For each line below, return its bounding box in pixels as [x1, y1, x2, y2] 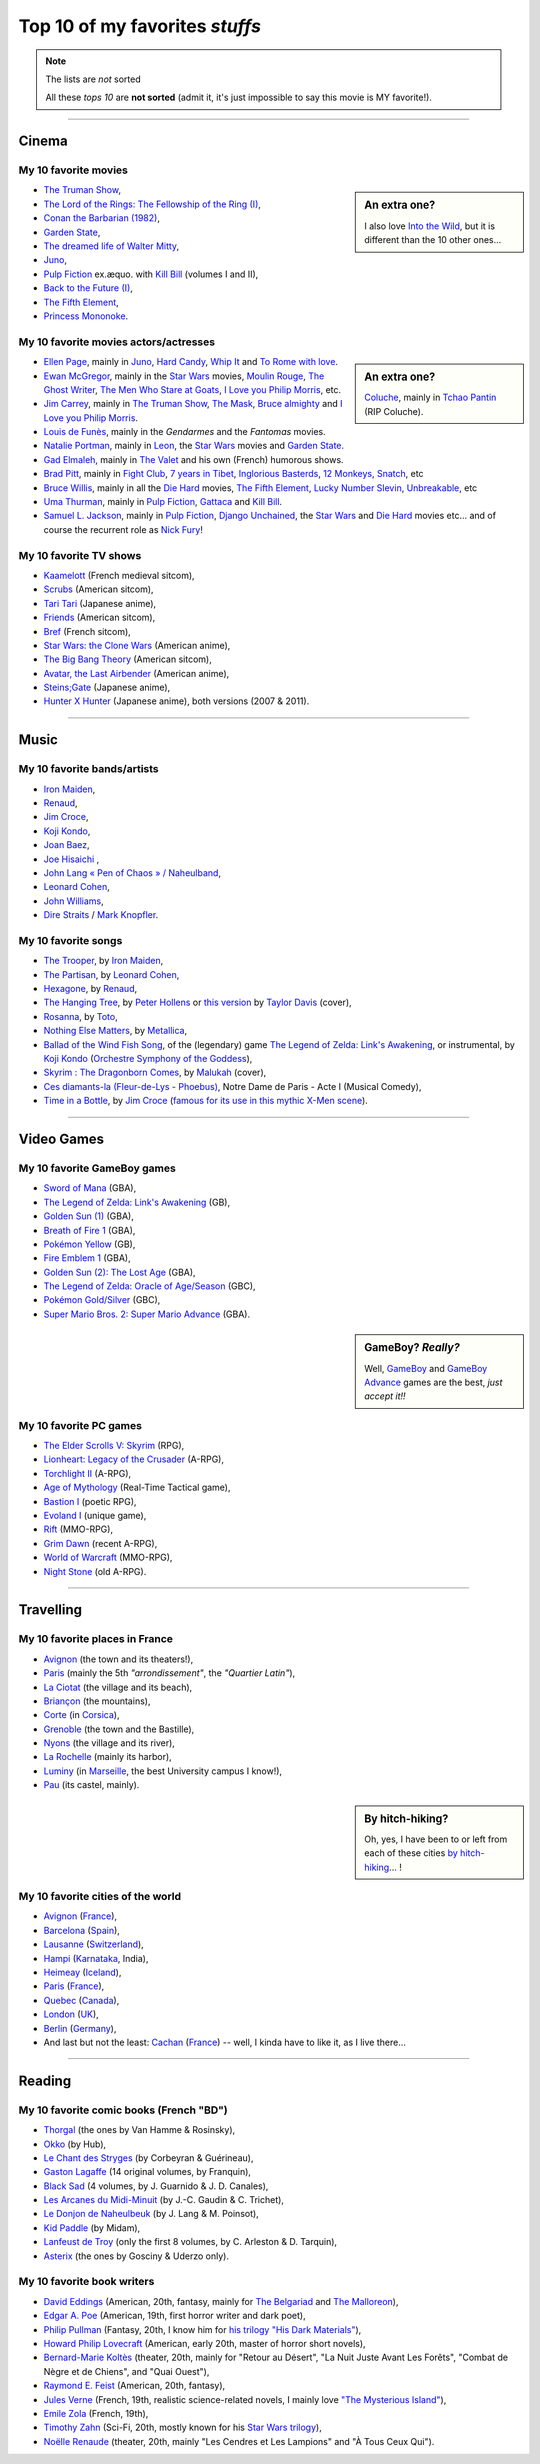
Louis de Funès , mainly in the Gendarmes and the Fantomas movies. [43, 426, 327, 438]
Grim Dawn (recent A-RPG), [43, 1537, 158, 1549]
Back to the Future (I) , [43, 282, 134, 294]
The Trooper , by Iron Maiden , [43, 955, 164, 967]
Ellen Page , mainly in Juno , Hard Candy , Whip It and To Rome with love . [43, 356, 339, 368]
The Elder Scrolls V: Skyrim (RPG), [43, 1440, 185, 1452]
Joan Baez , [43, 839, 90, 851]
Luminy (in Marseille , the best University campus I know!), [43, 1765, 283, 1777]
